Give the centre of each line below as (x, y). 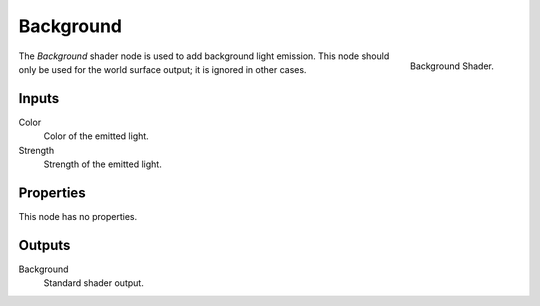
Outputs (44, 245)
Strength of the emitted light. (102, 164)
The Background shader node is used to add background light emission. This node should (204, 56)
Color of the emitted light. (96, 136)
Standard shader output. (93, 283)
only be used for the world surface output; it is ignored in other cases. (162, 69)
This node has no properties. (78, 216)
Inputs (39, 98)
